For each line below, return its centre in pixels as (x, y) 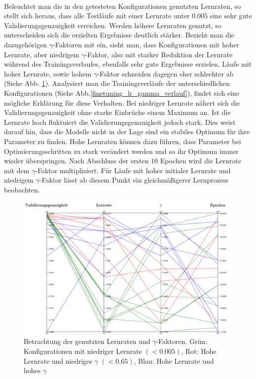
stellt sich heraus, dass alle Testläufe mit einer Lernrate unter (97, 16)
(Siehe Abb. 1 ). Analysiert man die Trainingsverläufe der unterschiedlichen (117, 83)
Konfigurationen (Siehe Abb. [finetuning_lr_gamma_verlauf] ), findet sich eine (122, 93)
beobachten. (22, 189)
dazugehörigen (26, 44)
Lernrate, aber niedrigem (42, 54)
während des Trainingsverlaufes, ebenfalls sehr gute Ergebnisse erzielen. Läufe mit (128, 64)
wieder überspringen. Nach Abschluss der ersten (76, 161)
